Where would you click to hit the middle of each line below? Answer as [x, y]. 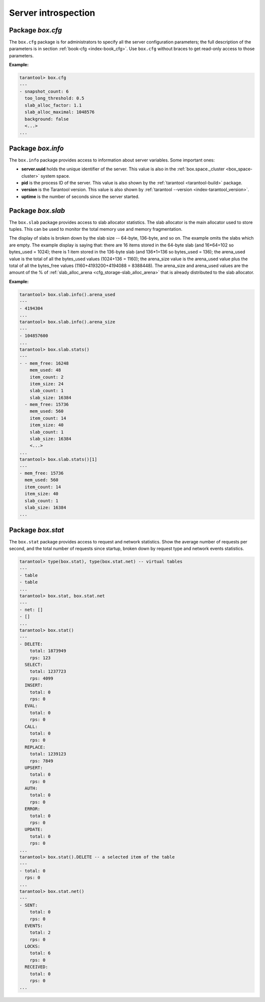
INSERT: [34, 685]
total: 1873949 [48, 651]
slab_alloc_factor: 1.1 [53, 105]
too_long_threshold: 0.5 [54, 98]
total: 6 [40, 953]
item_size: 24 [47, 384]
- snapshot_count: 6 [44, 92]
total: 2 [40, 933]
